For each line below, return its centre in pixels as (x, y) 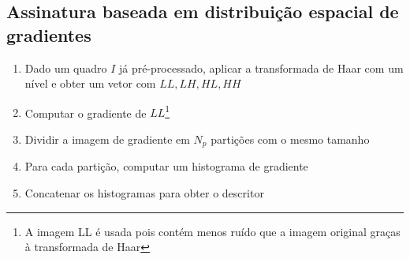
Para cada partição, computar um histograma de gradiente (166, 166)
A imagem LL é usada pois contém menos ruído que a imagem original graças (212, 231)
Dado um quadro (66, 68)
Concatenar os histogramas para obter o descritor (144, 193)
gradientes (49, 34)
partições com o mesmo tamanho (290, 139)
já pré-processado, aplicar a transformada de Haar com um (261, 68)
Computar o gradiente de (86, 113)
